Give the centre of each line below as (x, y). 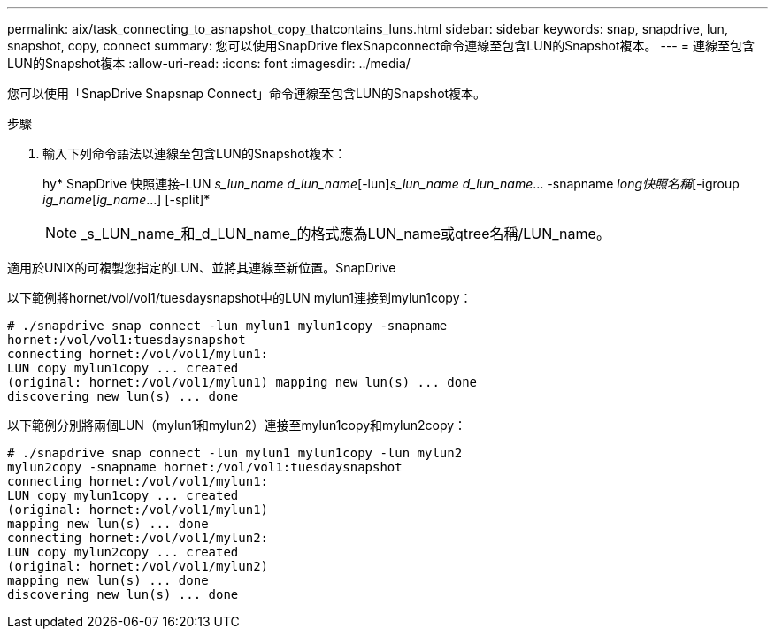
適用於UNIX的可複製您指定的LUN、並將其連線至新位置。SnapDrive (202, 268)
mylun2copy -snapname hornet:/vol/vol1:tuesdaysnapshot (205, 467)
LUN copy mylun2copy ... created (123, 552)
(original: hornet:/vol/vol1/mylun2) (138, 566)
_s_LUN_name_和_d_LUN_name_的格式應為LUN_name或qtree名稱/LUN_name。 (345, 234)
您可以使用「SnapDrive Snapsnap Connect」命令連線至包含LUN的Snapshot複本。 (247, 93)
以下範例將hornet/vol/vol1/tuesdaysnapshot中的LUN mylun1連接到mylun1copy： (240, 298)
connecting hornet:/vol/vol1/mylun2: (138, 538)
